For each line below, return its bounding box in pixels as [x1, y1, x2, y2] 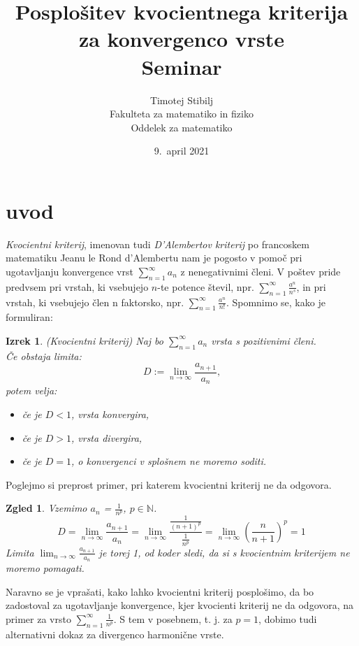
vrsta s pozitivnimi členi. [211, 333, 316, 347]
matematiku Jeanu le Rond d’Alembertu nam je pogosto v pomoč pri [6, 250, 302, 265]
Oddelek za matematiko [131, 120, 233, 134]
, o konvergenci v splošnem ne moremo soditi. [71, 454, 267, 468]
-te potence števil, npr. [157, 279, 254, 294]
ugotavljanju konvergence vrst [6, 264, 133, 278]
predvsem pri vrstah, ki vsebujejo [6, 279, 149, 294]
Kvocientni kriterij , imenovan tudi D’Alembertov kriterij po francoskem [6, 236, 309, 251]
